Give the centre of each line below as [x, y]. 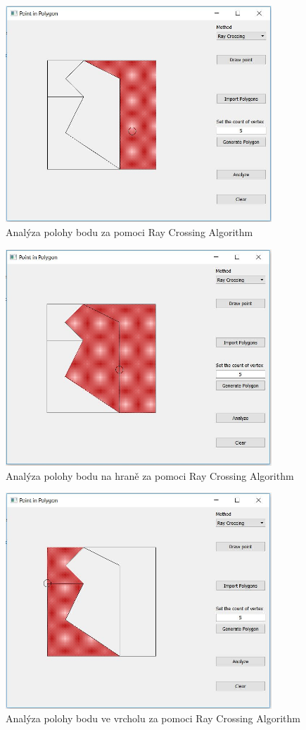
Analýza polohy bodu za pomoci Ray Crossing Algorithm [129, 231]
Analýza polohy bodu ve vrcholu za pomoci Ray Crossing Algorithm [153, 718]
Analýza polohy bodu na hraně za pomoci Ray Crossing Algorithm [150, 475]
